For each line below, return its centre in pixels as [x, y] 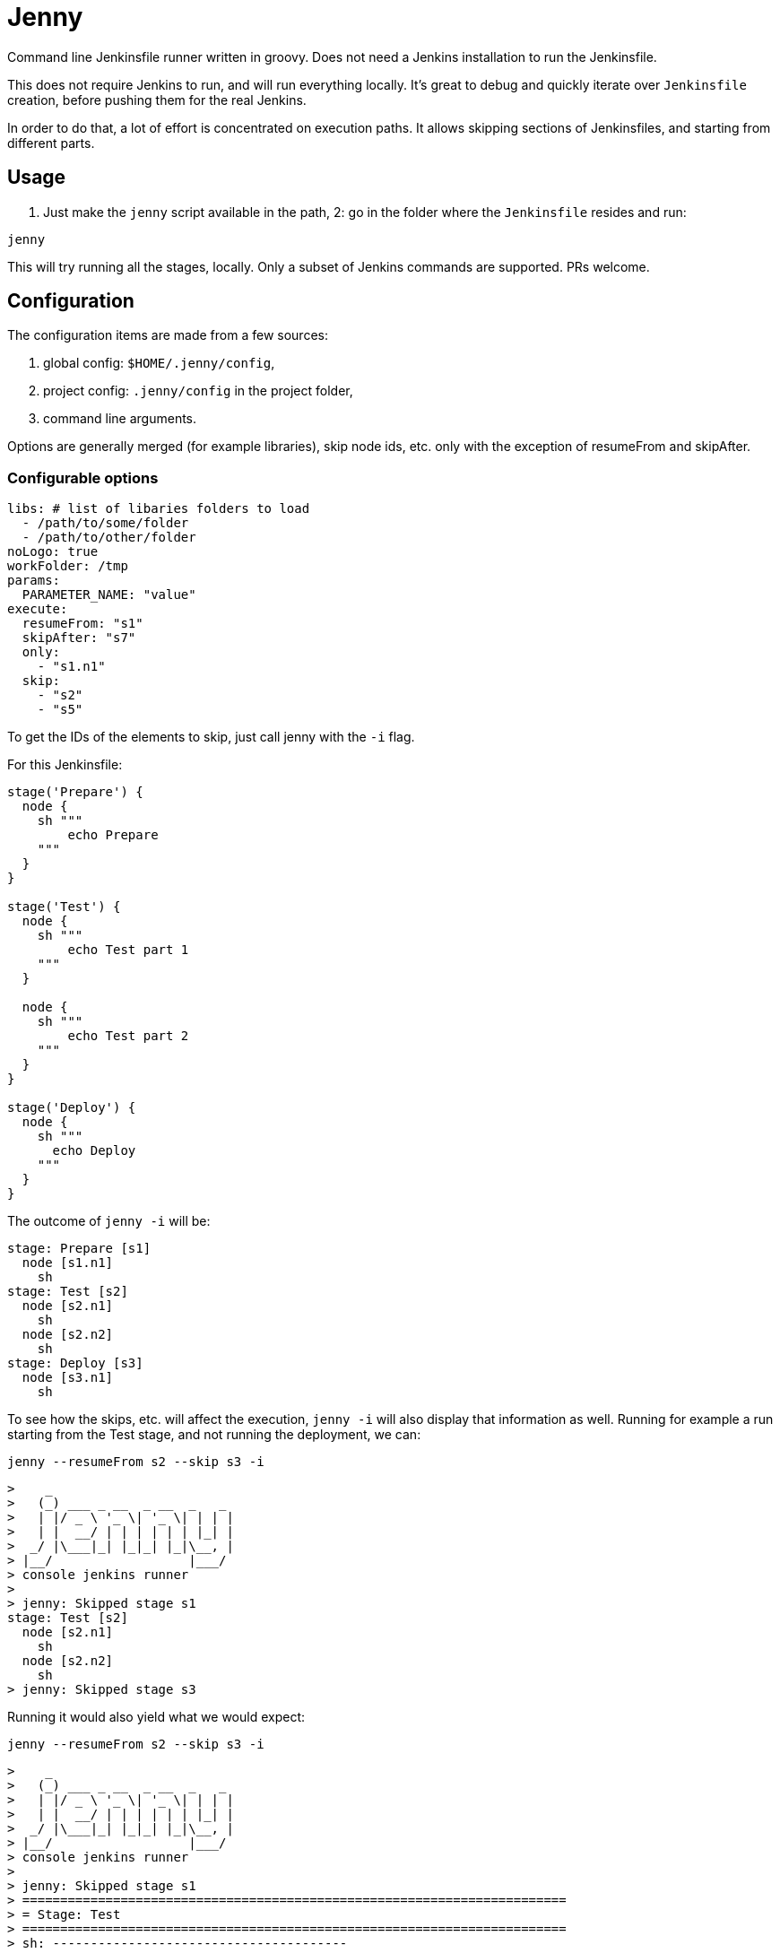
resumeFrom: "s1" [82, 624]
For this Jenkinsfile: [65, 765]
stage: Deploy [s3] [75, 1363]
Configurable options [83, 477]
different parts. [51, 143]
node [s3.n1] [68, 1378]
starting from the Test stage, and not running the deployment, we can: [214, 1435]
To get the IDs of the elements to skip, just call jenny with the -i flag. [211, 737]
